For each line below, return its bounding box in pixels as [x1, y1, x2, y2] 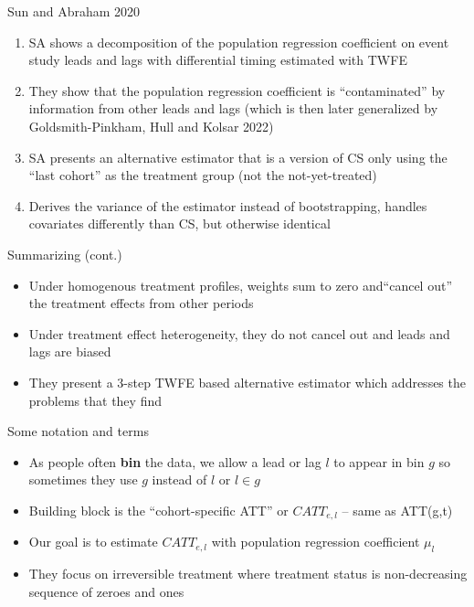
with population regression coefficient [211, 532, 420, 551]
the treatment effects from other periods [28, 293, 254, 313]
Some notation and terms [7, 421, 149, 441]
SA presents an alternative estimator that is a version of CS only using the [28, 147, 448, 166]
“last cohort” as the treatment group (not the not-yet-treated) [28, 165, 377, 185]
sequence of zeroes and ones [28, 581, 184, 601]
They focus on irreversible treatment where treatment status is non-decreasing [28, 564, 468, 583]
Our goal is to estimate [28, 532, 158, 551]
